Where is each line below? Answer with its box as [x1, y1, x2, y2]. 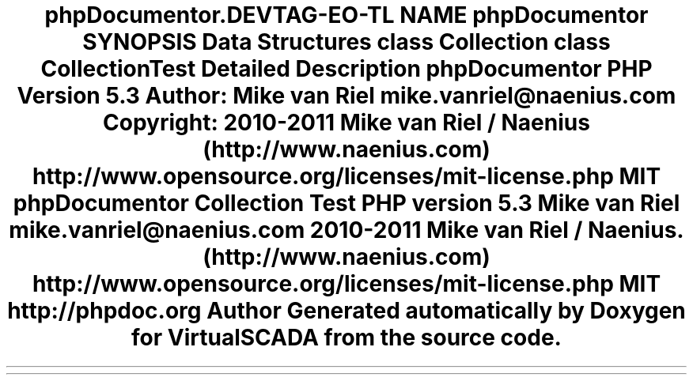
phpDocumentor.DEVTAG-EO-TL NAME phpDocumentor [44, 2, 649, 28]
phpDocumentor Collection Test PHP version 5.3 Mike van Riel [13, 190, 680, 217]
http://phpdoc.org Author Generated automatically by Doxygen [7, 297, 686, 324]
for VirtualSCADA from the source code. [131, 324, 562, 351]
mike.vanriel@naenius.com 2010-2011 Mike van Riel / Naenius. [9, 217, 684, 243]
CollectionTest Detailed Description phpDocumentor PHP [40, 55, 653, 82]
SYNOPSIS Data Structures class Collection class [82, 28, 611, 55]
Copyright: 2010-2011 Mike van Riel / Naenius [103, 109, 590, 136]
